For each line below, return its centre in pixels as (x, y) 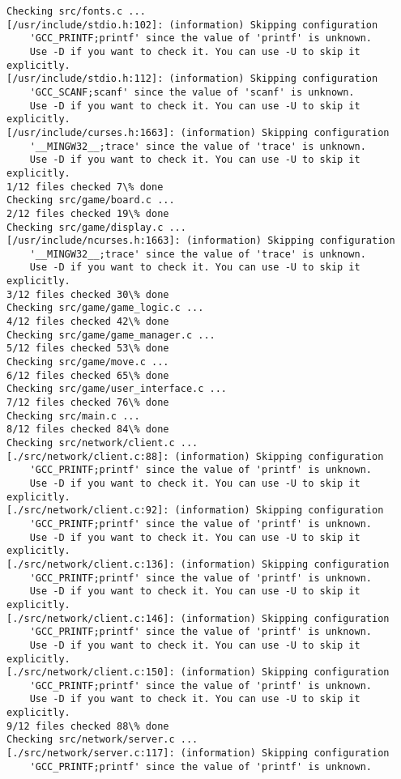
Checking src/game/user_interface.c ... (117, 389)
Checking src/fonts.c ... (76, 11)
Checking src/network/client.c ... (102, 443)
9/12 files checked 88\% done (88, 726)
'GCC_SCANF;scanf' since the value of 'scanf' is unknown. (192, 92)
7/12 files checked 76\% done (88, 403)
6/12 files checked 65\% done (88, 375)
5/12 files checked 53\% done (88, 349)
